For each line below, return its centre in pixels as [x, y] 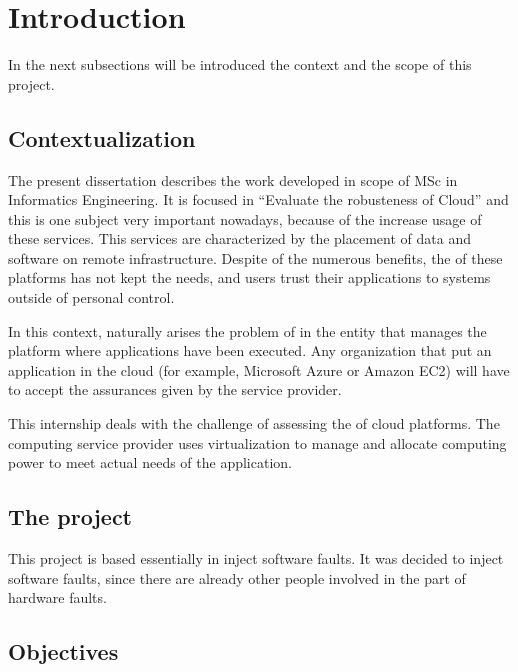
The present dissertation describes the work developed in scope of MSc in [233, 179]
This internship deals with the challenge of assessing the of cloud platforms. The [254, 423]
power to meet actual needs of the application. [150, 462]
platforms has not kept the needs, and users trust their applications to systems [249, 277]
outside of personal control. [91, 297]
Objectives [63, 651]
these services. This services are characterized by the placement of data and [239, 238]
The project [70, 516]
